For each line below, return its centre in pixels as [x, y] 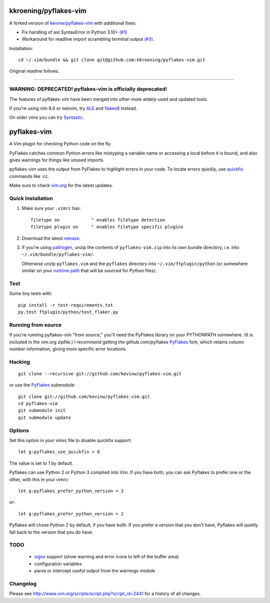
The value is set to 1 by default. [41, 463]
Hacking [19, 362]
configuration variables [58, 563]
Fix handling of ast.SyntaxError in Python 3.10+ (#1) [74, 32]
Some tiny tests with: [31, 294]
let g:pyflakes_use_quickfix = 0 [59, 452]
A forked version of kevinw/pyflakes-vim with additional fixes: [73, 23]
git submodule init [42, 411]
